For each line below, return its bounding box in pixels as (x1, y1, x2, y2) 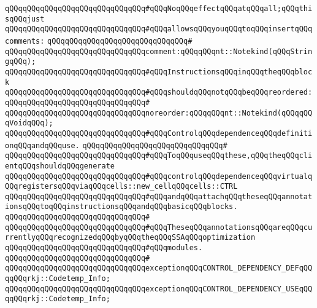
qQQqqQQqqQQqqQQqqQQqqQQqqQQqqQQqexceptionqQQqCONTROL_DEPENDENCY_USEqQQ (5, 284, 313, 293)
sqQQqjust (5, 14, 45, 23)
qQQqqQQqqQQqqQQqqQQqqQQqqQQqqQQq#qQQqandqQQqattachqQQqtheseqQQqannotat (5, 192, 313, 201)
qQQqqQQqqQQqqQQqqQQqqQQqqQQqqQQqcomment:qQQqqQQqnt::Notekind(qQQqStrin (5, 47, 313, 56)
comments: (5, 36, 45, 45)
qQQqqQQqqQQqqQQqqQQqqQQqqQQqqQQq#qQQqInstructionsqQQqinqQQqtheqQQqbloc (5, 67, 313, 76)
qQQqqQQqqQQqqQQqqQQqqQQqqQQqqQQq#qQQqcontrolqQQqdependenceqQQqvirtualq (5, 172, 313, 181)
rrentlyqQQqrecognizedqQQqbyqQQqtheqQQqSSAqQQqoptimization (5, 233, 256, 242)
